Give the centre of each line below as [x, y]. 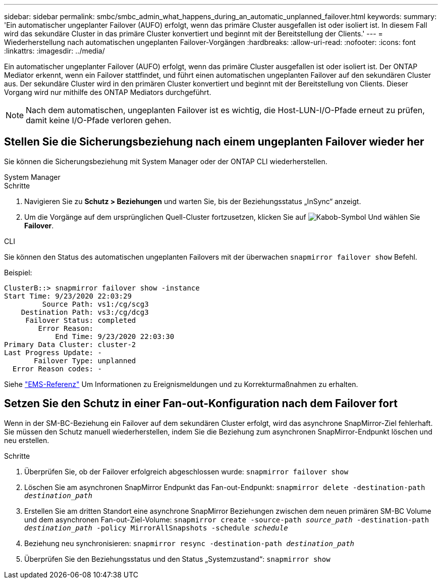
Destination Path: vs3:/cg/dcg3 [85, 312]
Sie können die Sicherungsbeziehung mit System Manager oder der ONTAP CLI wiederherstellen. [166, 161]
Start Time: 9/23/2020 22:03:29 [68, 296]
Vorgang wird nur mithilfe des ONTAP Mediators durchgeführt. [108, 92]
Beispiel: [18, 272]
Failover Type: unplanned [85, 360]
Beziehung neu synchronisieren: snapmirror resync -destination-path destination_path [189, 543]
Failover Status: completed [81, 320]
